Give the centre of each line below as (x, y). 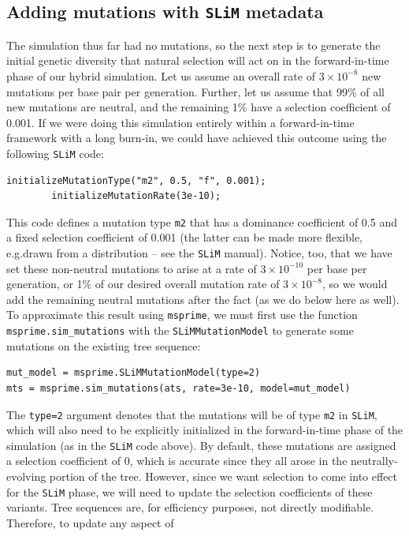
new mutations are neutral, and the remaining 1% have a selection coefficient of (199, 107)
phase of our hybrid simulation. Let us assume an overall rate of (161, 75)
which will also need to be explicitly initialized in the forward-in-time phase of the (205, 430)
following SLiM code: (55, 153)
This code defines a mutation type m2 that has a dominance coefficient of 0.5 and (202, 221)
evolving (26, 476)
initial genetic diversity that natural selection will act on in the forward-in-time (198, 60)
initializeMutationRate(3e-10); (136, 196)
